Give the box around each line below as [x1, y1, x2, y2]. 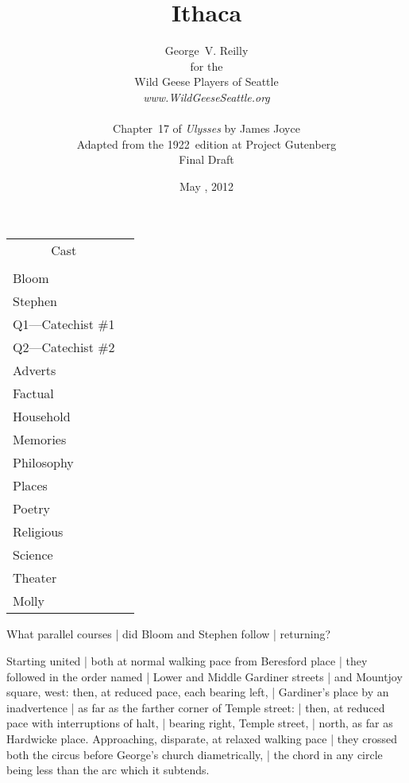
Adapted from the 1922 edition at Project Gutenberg [76, 135, 337, 152]
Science [13, 545, 53, 564]
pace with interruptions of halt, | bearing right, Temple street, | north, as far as [6, 715, 393, 731]
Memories [13, 430, 67, 449]
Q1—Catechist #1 [13, 315, 115, 334]
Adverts [13, 361, 56, 380]
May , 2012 [179, 177, 234, 194]
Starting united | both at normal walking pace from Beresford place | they [6, 653, 368, 669]
